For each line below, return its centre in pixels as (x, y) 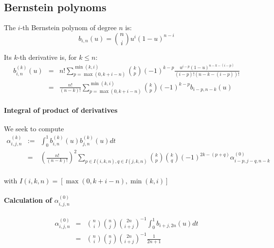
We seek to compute (34, 129)
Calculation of (28, 200)
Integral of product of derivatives (61, 110)
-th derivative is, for (47, 57)
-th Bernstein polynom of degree (68, 27)
